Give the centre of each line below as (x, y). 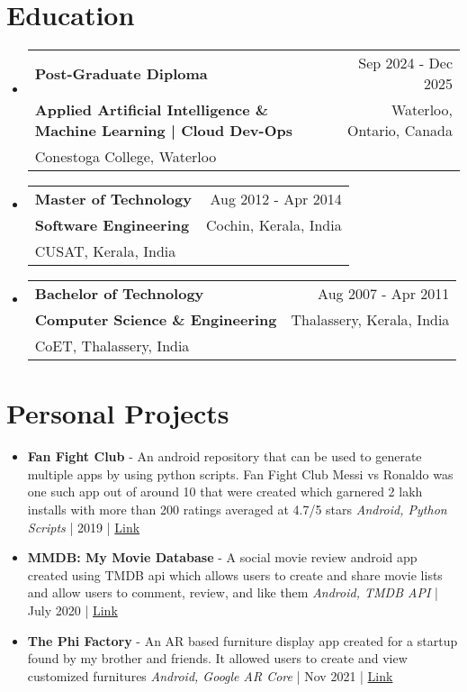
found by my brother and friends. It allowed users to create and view (217, 658)
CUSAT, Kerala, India (105, 251)
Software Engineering (112, 225)
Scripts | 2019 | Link (84, 527)
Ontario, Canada (400, 131)
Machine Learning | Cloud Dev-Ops (164, 131)
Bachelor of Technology (119, 294)
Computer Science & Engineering (156, 320)
